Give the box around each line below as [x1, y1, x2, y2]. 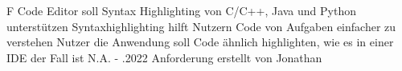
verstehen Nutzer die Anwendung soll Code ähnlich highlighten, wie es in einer [6, 34, 394, 50]
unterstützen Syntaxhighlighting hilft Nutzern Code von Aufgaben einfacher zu [6, 18, 396, 34]
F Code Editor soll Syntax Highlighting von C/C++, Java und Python [6, 2, 356, 18]
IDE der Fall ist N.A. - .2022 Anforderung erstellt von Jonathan [6, 49, 322, 65]
